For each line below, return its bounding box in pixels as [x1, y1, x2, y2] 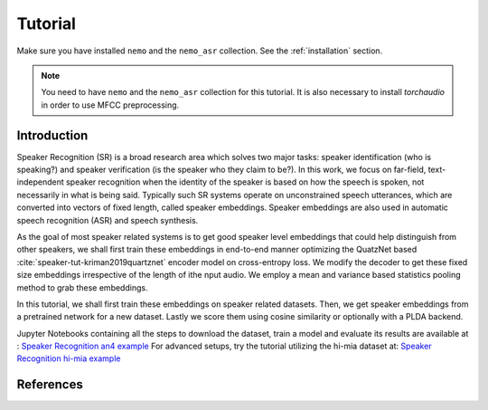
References [16, 377, 83, 393]
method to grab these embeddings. [16, 281, 148, 293]
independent [16, 176, 64, 187]
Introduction [16, 128, 89, 143]
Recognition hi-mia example [16, 353, 121, 364]
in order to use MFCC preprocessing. [41, 100, 180, 110]
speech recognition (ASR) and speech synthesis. [16, 215, 199, 225]
